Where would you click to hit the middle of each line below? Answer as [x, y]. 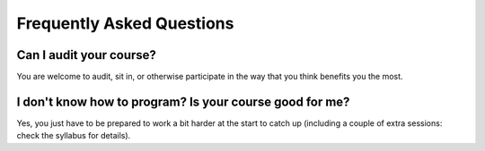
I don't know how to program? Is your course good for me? [183, 101]
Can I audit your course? [87, 55]
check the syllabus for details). [74, 136]
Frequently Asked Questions [125, 23]
